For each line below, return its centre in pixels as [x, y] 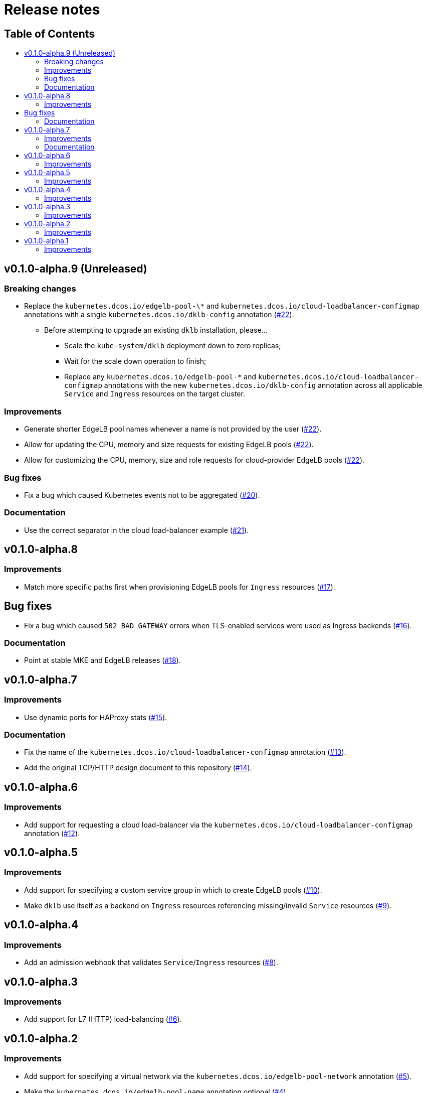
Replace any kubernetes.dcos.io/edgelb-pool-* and [160, 377]
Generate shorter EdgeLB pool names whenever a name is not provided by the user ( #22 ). [173, 429]
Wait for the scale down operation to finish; [135, 361]
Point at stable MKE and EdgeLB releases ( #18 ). [102, 660]
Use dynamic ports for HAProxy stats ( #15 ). [96, 717]
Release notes [52, 10]
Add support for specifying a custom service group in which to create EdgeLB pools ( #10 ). [173, 890]
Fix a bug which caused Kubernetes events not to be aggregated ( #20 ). [142, 495]
